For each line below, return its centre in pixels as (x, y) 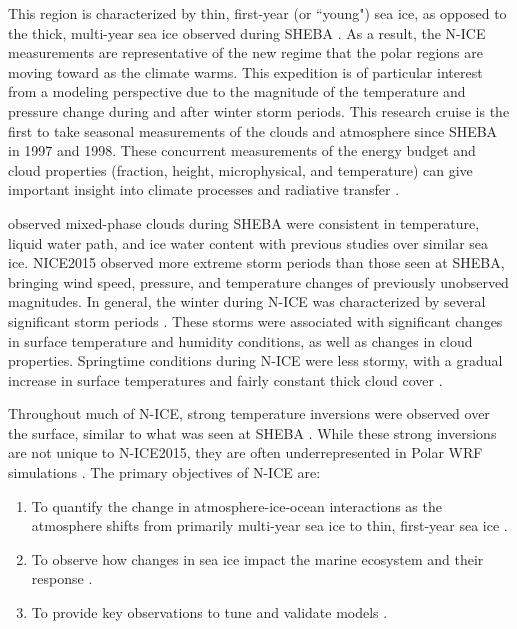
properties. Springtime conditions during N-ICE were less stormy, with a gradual (255, 360)
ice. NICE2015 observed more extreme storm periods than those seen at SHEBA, (256, 262)
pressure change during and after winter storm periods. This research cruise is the (259, 110)
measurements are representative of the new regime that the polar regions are (246, 52)
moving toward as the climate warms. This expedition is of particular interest (245, 71)
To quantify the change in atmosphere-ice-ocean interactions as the (236, 505)
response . (62, 578)
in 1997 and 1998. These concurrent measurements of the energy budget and (242, 150)
